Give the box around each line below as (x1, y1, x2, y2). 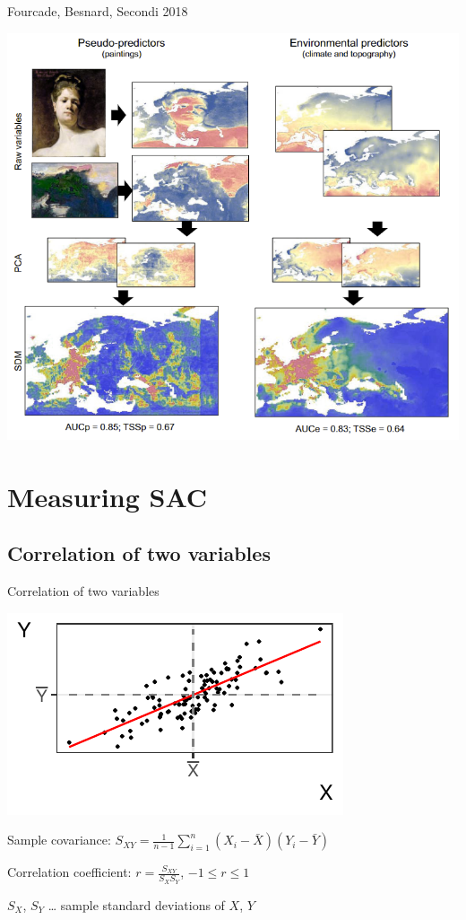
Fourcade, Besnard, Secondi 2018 (7, 2, 188, 20)
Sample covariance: (7, 830, 111, 849)
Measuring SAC (7, 478, 208, 514)
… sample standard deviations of (47, 895, 225, 914)
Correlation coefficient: (7, 863, 132, 881)
